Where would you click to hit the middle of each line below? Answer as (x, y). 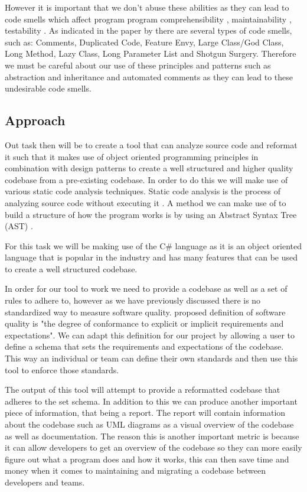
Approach (35, 120)
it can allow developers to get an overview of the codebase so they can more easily (153, 447)
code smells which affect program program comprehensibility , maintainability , (148, 19)
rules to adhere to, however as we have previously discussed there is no (133, 300)
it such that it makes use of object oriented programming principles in (132, 156)
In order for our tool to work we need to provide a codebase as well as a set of (146, 289)
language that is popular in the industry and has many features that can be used (151, 257)
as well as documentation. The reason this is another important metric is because (152, 436)
